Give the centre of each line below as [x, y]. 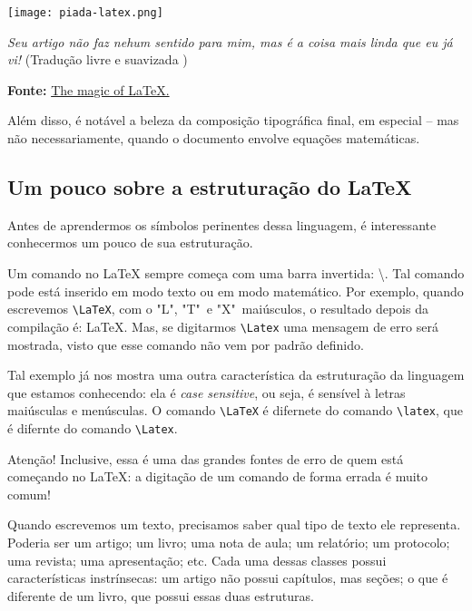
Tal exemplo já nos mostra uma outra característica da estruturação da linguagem [236, 375]
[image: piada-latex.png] [85, 13]
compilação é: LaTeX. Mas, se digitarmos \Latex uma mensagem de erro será [223, 326]
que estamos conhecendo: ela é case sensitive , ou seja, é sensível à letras [206, 392]
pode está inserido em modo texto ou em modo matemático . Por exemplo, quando [236, 291]
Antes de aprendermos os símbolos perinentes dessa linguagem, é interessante [222, 224]
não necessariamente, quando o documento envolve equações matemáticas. [214, 138]
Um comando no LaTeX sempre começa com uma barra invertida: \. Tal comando [236, 273]
